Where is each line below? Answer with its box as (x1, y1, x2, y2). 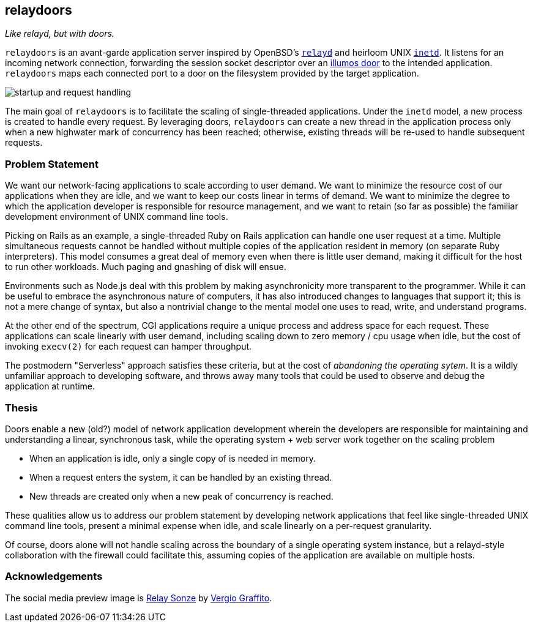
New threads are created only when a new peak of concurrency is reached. (29, 490, 334, 501)
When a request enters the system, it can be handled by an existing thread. (29, 471, 332, 482)
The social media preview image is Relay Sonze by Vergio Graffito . (5, 592, 272, 603)
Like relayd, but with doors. (5, 28, 114, 39)
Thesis (5, 401, 38, 414)
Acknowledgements (5, 570, 103, 583)
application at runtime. (5, 381, 95, 392)
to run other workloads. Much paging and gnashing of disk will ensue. (5, 261, 286, 272)
